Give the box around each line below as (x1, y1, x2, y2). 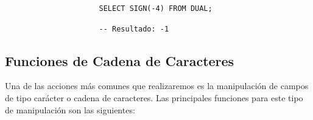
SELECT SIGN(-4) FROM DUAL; (99, 4, 213, 13)
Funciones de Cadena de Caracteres (5, 51, 234, 70)
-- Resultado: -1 (99, 24, 169, 33)
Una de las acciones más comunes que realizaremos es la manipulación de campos (5, 79, 309, 92)
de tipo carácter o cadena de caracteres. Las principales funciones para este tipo (5, 92, 303, 104)
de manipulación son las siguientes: (5, 103, 135, 116)
